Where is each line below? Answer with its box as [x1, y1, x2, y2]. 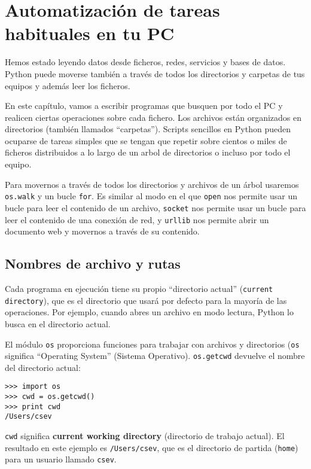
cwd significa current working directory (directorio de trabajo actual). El [5, 430, 285, 442]
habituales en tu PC [5, 21, 175, 45]
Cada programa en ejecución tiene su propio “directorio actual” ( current [5, 282, 273, 295]
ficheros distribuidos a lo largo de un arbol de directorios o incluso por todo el [5, 146, 291, 159]
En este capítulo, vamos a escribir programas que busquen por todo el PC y [5, 99, 283, 112]
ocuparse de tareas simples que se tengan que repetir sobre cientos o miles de [5, 134, 287, 147]
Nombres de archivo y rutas [5, 254, 181, 273]
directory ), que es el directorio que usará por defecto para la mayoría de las [5, 294, 287, 306]
